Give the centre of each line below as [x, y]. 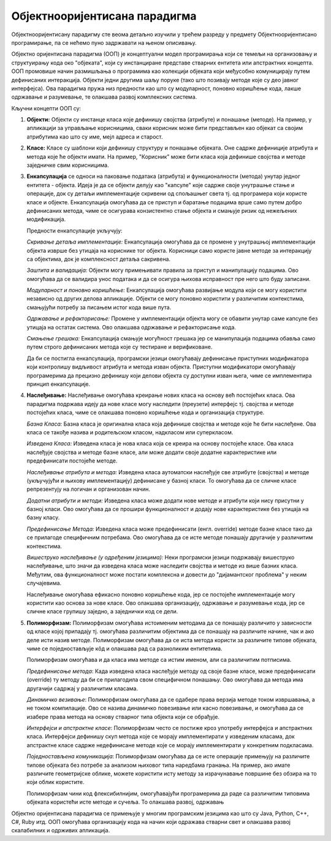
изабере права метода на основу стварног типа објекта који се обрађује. [123, 716]
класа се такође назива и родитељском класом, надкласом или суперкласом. [130, 432]
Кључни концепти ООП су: [46, 108]
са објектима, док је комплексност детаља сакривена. [99, 259]
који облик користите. [55, 782]
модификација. [46, 219]
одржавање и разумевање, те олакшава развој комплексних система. [104, 97]
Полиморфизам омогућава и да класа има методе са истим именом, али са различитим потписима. [159, 660]
